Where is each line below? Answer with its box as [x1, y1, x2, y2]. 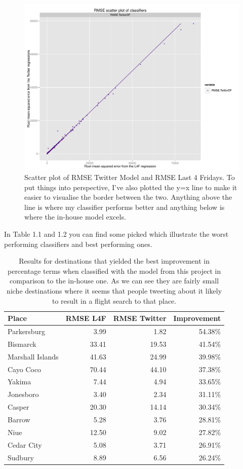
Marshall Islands [8, 351, 59, 362]
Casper [8, 402, 29, 412]
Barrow [8, 414, 30, 424]
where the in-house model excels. [24, 211, 126, 222]
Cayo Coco [8, 364, 42, 374]
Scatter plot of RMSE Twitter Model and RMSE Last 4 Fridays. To [24, 172, 235, 183]
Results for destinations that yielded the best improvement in [19, 256, 210, 266]
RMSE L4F [65, 313, 106, 323]
